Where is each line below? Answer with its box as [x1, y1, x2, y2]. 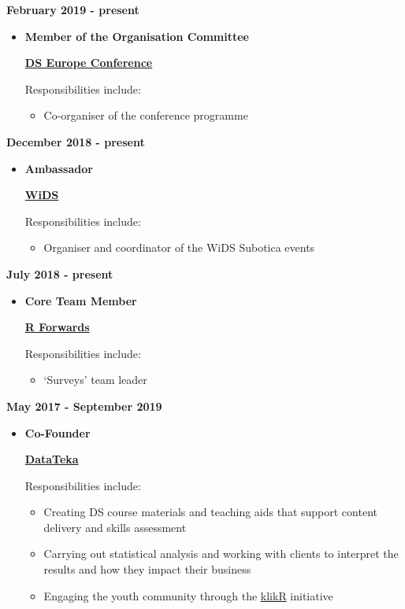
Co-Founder [24, 424, 91, 441]
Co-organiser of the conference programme [43, 107, 248, 124]
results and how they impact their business [43, 561, 251, 578]
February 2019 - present [6, 2, 139, 17]
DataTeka [24, 451, 79, 467]
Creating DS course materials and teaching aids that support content [43, 504, 377, 520]
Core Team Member [24, 292, 137, 308]
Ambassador [24, 160, 93, 176]
